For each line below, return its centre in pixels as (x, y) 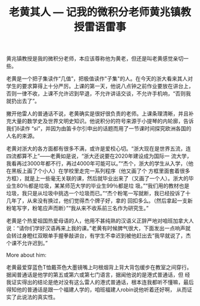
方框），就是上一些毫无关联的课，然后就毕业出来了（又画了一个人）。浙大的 (97, 179)
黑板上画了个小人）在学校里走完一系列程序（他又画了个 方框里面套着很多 (101, 171)
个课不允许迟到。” (27, 243)
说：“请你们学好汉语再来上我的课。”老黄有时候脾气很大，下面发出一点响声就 (99, 228)
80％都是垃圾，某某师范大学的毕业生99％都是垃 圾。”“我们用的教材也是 (103, 186)
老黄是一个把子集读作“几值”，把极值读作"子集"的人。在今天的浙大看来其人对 (100, 79)
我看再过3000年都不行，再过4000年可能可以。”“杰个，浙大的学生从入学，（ (97, 164)
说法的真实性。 (40, 297)
